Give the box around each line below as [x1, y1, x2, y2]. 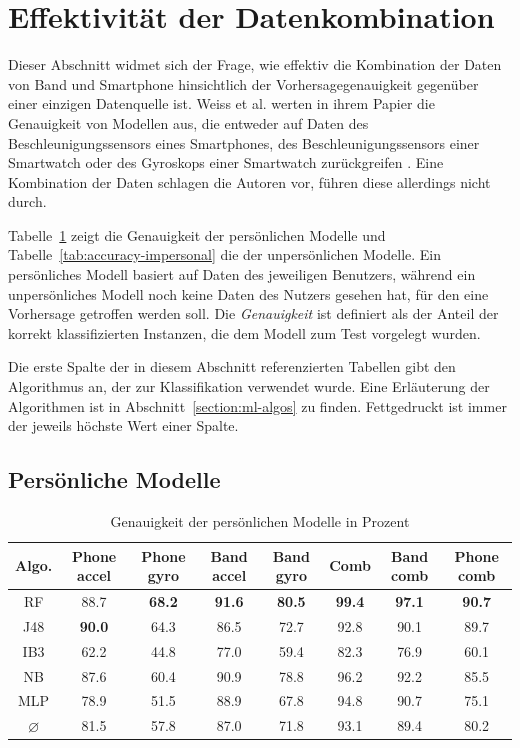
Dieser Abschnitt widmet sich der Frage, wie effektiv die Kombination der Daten [8, 54, 502, 75]
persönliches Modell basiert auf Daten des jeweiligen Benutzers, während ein [8, 264, 476, 285]
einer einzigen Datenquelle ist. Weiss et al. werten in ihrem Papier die [8, 93, 435, 114]
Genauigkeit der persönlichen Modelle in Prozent [110, 511, 410, 532]
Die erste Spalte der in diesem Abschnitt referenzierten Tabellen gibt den [8, 356, 456, 377]
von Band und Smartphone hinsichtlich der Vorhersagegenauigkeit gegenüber [8, 73, 479, 94]
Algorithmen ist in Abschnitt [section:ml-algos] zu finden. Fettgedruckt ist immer [8, 395, 507, 416]
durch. [8, 191, 47, 212]
